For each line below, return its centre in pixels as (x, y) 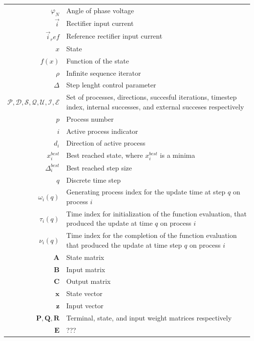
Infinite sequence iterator (104, 73)
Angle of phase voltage (100, 10)
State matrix (85, 257)
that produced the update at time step (124, 245)
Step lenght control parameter (111, 85)
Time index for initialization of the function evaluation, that (156, 213)
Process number (90, 118)
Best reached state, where (105, 155)
